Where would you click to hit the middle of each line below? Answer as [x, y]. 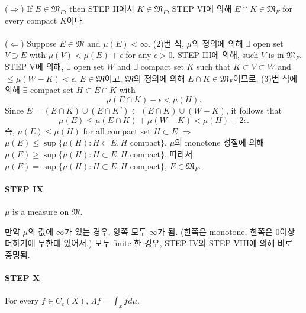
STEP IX [24, 188]
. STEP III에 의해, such [215, 55]
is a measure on [41, 211]
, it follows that [254, 110]
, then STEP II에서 [99, 8]
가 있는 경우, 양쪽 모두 [105, 231]
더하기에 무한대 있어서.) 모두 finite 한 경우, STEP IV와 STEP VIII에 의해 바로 [149, 243]
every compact [31, 20]
